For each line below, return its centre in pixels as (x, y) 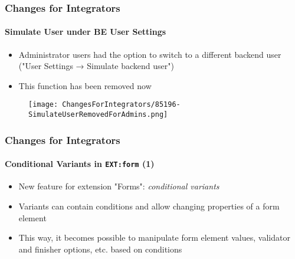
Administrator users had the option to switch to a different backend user (150, 54)
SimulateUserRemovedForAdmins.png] (98, 115)
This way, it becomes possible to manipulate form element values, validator (154, 237)
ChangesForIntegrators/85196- (121, 105)
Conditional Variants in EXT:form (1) (80, 164)
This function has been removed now (85, 85)
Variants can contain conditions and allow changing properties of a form (149, 206)
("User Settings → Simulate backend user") (96, 66)
